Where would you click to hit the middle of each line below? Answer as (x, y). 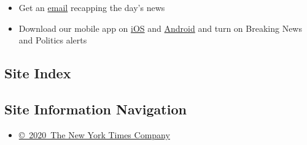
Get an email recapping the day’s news (92, 7)
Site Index (38, 73)
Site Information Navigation (95, 109)
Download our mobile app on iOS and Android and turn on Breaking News (160, 28)
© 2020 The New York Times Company (94, 134)
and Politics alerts (53, 40)
